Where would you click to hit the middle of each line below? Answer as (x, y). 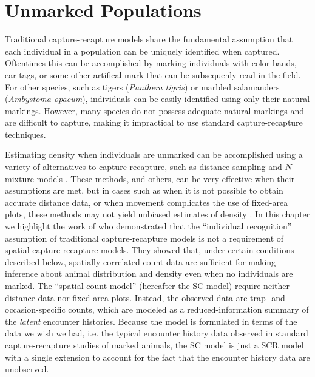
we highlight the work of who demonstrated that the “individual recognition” (148, 226)
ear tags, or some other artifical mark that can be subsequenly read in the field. (153, 74)
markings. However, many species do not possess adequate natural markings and (155, 110)
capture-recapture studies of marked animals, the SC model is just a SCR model (154, 345)
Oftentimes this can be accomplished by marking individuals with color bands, (151, 63)
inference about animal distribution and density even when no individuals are (149, 273)
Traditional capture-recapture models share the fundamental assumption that (149, 39)
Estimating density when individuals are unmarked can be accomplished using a (154, 155)
